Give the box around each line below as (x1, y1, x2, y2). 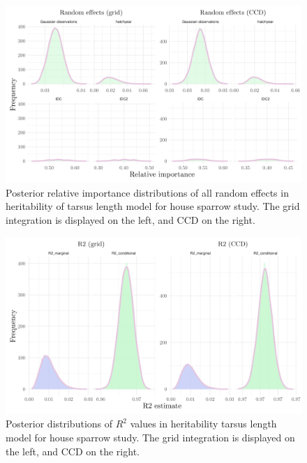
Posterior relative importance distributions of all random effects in (6, 185, 289, 199)
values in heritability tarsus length (130, 416, 277, 431)
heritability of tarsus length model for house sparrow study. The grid (6, 199, 300, 213)
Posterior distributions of (6, 416, 113, 431)
